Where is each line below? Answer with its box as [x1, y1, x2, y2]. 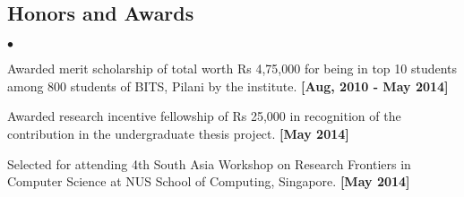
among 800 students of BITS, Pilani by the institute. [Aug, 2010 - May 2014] [7, 76, 449, 95]
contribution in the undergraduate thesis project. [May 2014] [7, 124, 349, 142]
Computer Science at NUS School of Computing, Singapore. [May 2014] [7, 172, 410, 191]
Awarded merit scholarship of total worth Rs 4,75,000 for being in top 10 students [7, 59, 458, 78]
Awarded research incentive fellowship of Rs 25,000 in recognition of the [7, 107, 401, 125]
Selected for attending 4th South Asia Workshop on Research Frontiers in [7, 154, 411, 173]
